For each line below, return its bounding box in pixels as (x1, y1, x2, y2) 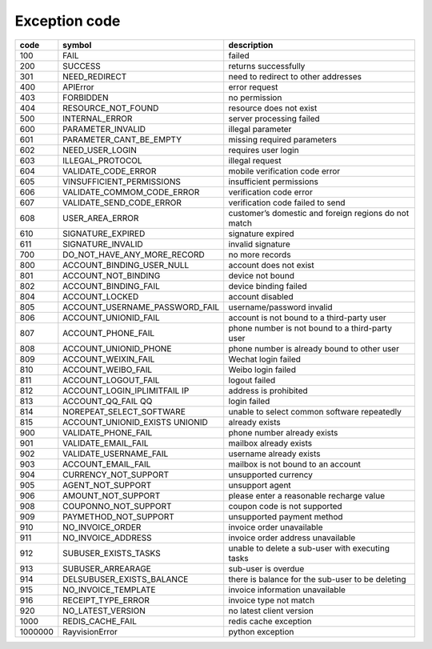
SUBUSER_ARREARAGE (62, 563, 151, 574)
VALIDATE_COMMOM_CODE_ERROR (62, 186, 200, 198)
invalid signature (228, 238, 291, 250)
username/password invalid (228, 301, 333, 312)
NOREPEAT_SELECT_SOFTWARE (62, 406, 186, 417)
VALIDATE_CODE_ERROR (62, 165, 157, 176)
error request (228, 81, 278, 92)
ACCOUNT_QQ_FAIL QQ (62, 395, 153, 407)
